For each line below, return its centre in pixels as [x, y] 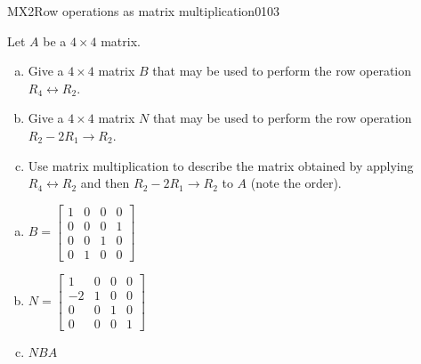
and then [105, 183]
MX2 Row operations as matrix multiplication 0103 [144, 11]
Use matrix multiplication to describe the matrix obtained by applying [221, 165]
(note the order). [296, 183]
